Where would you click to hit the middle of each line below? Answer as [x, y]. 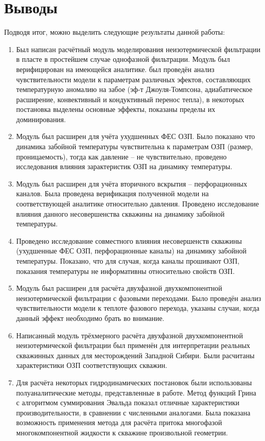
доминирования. [41, 119]
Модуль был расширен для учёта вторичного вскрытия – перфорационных [131, 183]
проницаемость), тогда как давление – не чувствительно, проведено [121, 156]
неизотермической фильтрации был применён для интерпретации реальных [133, 345]
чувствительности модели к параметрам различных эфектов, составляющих [133, 79]
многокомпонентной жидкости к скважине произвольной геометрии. [122, 432]
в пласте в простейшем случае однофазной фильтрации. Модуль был [123, 59]
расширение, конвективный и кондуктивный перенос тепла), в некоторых [130, 99]
